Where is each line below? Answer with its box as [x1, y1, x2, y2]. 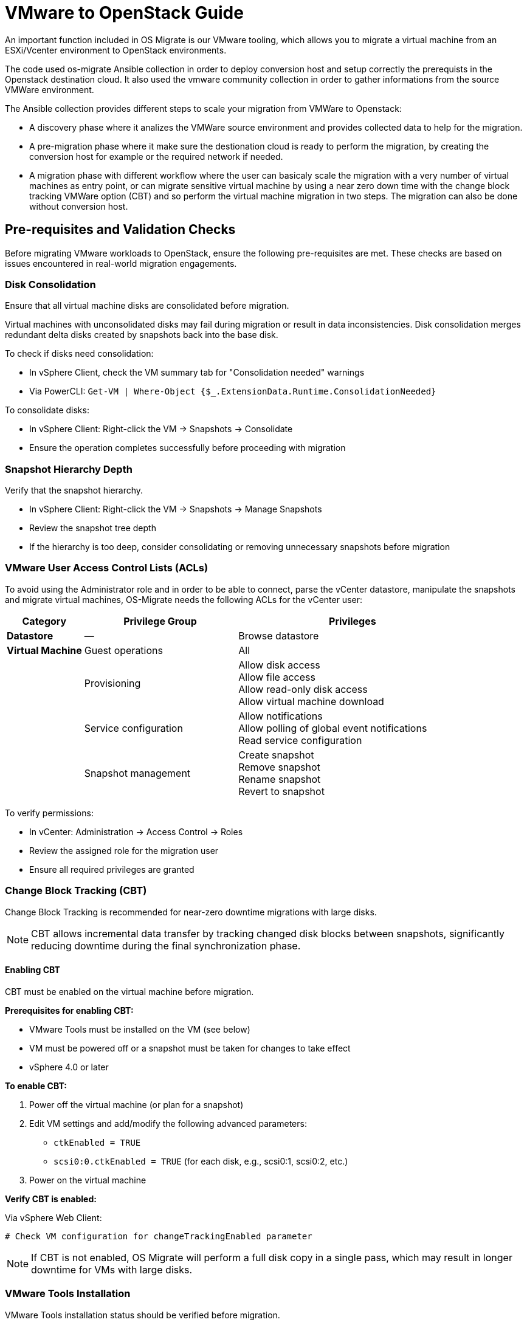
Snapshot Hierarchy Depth [5, 463, 133, 475]
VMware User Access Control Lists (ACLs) [5, 562, 208, 574]
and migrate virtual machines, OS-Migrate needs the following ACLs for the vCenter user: [5, 594, 363, 605]
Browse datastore [238, 629, 319, 642]
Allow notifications [238, 709, 323, 722]
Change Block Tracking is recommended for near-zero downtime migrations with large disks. [5, 906, 377, 917]
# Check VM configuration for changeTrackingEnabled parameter [5, 1231, 312, 1241]
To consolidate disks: [5, 405, 89, 416]
